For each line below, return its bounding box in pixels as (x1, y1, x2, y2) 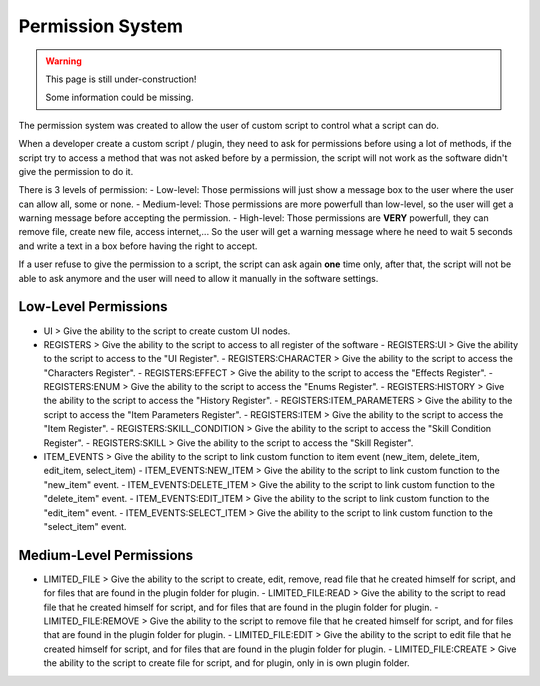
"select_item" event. (43, 521, 127, 532)
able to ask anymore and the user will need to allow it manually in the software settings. (18, 272, 379, 284)
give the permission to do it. (18, 165, 134, 177)
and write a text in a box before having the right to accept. (18, 240, 258, 252)
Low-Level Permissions (18, 298, 168, 315)
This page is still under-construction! (45, 73, 197, 85)
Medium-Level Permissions (18, 546, 194, 564)
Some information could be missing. (45, 91, 194, 104)
